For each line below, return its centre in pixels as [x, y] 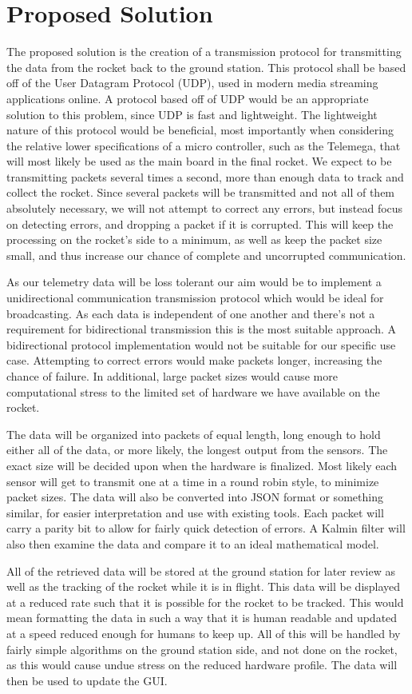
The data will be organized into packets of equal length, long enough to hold [194, 434]
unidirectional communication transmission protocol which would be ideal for [195, 298]
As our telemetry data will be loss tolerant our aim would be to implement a [194, 282]
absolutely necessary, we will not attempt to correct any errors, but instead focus [205, 208]
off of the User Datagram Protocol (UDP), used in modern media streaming [192, 83]
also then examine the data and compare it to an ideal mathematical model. [193, 543]
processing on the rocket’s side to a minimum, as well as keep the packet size [194, 239]
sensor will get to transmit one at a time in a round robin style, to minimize [193, 481]
